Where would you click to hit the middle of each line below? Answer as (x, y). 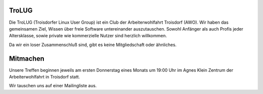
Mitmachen (27, 58)
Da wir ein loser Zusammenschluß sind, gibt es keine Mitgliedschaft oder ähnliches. (93, 45)
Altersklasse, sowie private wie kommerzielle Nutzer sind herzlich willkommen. (88, 36)
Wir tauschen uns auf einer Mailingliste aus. (53, 86)
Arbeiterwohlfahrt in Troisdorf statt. (45, 77)
